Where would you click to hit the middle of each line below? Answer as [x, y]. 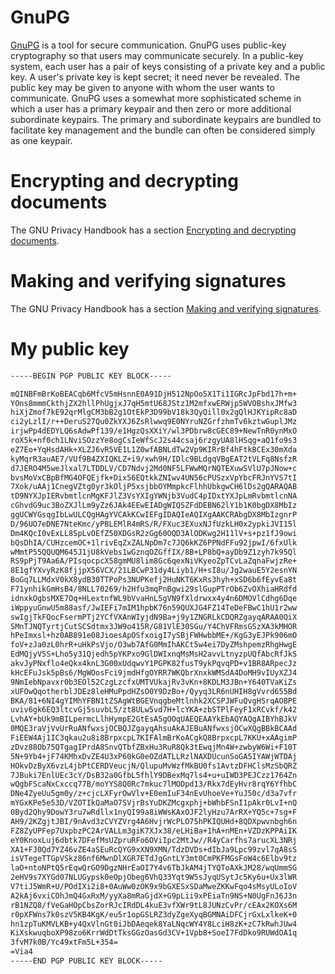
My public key [70, 349]
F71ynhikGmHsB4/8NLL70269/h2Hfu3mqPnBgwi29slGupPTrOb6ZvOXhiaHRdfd [154, 589]
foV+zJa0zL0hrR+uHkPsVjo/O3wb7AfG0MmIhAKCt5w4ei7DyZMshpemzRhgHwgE [154, 645]
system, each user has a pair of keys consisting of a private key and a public [168, 66]
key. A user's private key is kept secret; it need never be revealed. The [155, 77]
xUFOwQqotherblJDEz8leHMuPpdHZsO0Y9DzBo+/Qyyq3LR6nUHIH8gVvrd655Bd [154, 691]
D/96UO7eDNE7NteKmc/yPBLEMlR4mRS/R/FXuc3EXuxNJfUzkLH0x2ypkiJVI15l [154, 524]
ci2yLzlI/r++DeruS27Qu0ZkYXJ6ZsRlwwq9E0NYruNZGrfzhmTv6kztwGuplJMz [154, 422]
